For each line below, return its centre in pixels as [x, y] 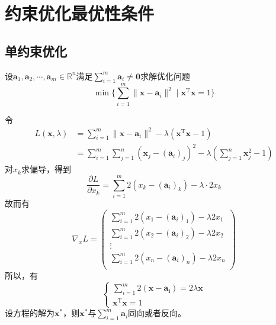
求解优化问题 [165, 75]
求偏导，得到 [46, 169]
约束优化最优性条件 [80, 13]
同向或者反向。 [157, 313]
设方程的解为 [30, 313]
